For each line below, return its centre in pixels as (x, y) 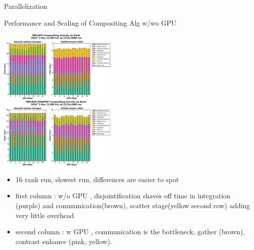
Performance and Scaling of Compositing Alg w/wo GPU (90, 22)
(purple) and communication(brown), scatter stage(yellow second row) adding (133, 205)
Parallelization (26, 6)
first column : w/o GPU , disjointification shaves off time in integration (123, 196)
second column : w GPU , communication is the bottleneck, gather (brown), (130, 232)
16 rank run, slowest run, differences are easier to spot (97, 179)
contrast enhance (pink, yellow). (64, 241)
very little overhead (45, 215)
